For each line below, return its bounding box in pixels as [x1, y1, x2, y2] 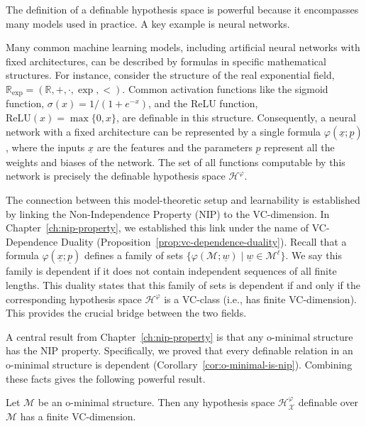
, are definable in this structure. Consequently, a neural [116, 110, 356, 125]
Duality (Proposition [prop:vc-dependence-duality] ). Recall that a [60, 234, 347, 248]
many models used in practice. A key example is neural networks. [6, 16, 290, 31]
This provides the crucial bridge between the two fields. [6, 305, 247, 320]
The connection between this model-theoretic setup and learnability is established [6, 192, 360, 207]
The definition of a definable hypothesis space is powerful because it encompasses [6, 2, 359, 16]
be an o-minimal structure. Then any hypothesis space [38, 395, 275, 410]
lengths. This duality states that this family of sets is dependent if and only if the [6, 277, 360, 292]
